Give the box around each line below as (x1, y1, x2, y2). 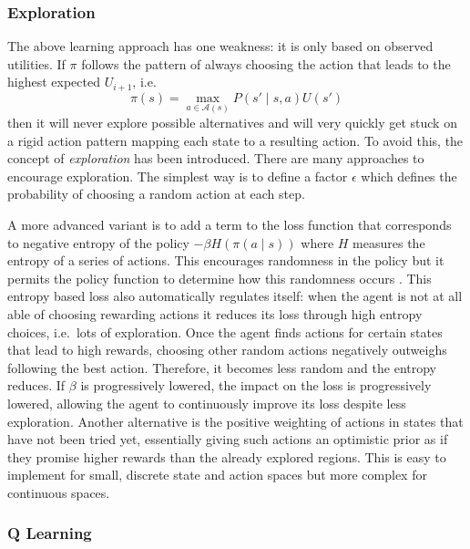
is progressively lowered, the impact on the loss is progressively (80, 376, 432, 395)
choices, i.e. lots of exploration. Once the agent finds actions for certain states (7, 322, 443, 341)
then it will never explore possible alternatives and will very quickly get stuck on (7, 113, 457, 132)
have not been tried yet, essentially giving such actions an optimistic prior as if (7, 430, 448, 449)
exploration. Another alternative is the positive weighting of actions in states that (7, 411, 464, 430)
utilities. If (7, 54, 66, 73)
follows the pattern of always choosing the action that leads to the (81, 54, 451, 73)
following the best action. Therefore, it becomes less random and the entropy (7, 357, 437, 377)
